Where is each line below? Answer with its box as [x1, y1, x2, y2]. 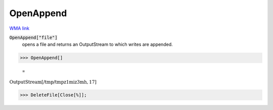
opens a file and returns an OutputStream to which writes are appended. [22, 41, 173, 47]
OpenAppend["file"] [9, 34, 58, 40]
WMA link [9, 25, 30, 31]
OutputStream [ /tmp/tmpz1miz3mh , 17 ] [9, 79, 97, 85]
